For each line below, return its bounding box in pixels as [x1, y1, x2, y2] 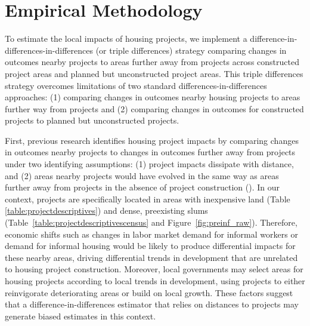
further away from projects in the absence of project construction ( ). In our [5, 181, 280, 193]
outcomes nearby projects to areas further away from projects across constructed [5, 56, 299, 68]
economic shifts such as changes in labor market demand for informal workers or [5, 227, 298, 240]
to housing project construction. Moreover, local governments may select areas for [5, 263, 303, 275]
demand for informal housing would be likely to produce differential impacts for [5, 239, 296, 252]
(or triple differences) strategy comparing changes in [95, 44, 287, 56]
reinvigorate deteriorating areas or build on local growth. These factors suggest [5, 286, 293, 299]
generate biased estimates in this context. [5, 309, 156, 322]
